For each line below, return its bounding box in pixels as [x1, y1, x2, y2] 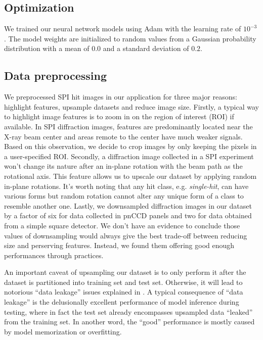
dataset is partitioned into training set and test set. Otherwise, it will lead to [4, 276, 243, 287]
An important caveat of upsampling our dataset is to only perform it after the [4, 267, 246, 277]
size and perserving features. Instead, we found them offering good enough [4, 240, 235, 251]
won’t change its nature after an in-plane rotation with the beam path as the [4, 161, 243, 171]
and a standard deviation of [103, 43, 189, 54]
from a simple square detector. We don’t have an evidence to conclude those [4, 220, 240, 230]
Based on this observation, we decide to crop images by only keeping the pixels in [4, 141, 257, 152]
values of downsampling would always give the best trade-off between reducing [4, 230, 247, 240]
